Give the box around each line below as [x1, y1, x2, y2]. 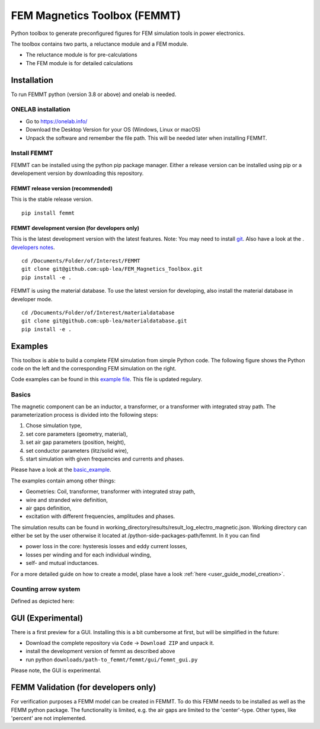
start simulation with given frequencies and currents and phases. [25, 455, 185, 462]
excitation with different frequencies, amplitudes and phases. [25, 513, 175, 520]
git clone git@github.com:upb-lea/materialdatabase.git [21, 318, 187, 324]
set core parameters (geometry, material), [25, 430, 128, 437]
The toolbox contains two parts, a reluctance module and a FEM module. [11, 40, 188, 47]
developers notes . [11, 244, 56, 251]
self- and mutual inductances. [25, 559, 99, 567]
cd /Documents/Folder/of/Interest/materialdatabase [21, 309, 175, 316]
